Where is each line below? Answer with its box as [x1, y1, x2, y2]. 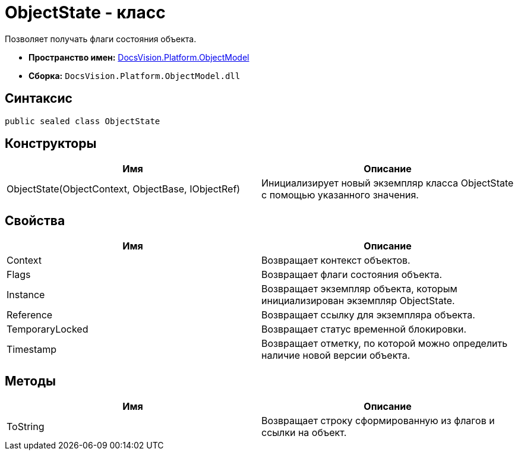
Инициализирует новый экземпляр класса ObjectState [261, 177, 514, 189]
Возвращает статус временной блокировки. [261, 323, 466, 336]
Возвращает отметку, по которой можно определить [261, 337, 508, 350]
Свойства [5, 213, 65, 228]
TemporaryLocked [7, 323, 89, 336]
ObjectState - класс [5, 2, 166, 23]
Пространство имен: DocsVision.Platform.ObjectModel [29, 52, 249, 62]
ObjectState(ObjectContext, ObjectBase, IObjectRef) [7, 183, 241, 195]
